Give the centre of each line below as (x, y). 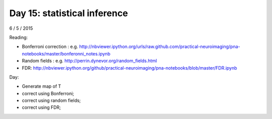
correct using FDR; (42, 107)
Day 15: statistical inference (69, 13)
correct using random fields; (51, 100)
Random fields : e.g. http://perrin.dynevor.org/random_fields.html (89, 61)
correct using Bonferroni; (48, 93)
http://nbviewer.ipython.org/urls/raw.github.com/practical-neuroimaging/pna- (159, 47)
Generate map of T (42, 86)
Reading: (18, 37)
